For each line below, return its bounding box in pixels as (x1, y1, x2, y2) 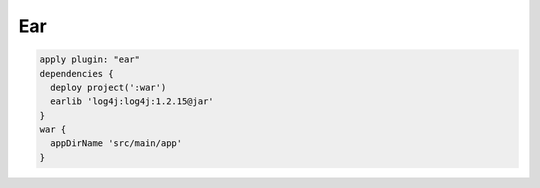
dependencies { (39, 68, 114, 79)
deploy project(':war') (50, 81, 167, 93)
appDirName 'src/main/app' (50, 138, 183, 149)
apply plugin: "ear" (39, 54, 140, 65)
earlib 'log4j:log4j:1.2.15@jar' (50, 96, 214, 107)
